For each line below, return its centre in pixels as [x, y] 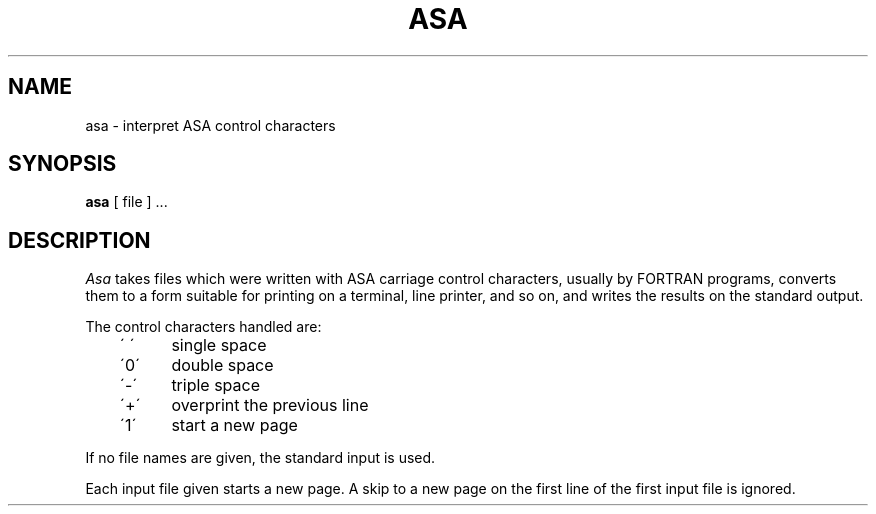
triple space [216, 385]
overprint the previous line [270, 405]
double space [222, 365]
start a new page [234, 425]
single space [219, 345]
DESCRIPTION [79, 240]
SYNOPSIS [62, 164]
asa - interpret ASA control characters [210, 125]
